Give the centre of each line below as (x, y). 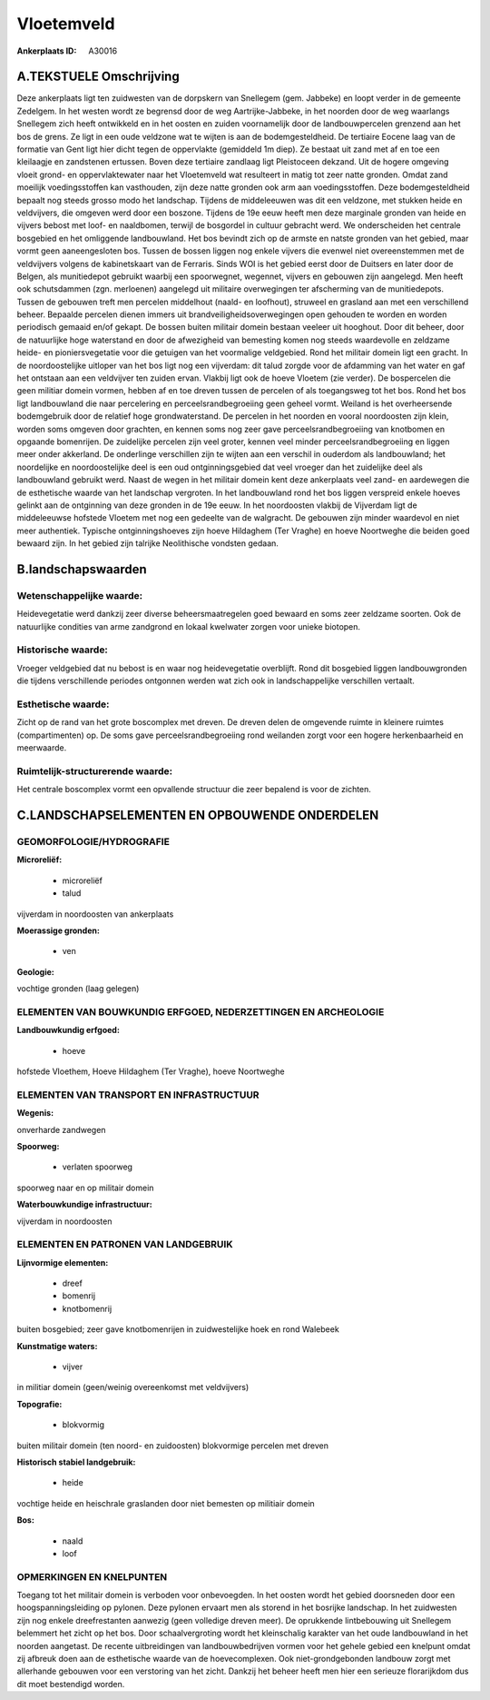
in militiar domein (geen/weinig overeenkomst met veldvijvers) (133, 1387)
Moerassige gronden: (58, 930)
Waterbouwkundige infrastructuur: (85, 1205)
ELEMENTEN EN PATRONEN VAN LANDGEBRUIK (125, 1245)
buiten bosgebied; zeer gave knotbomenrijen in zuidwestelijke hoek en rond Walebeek (178, 1329)
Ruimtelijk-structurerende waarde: (94, 770)
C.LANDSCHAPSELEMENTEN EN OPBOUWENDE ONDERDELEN (198, 815)
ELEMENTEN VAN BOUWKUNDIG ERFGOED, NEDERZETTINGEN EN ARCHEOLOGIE (201, 1011)
